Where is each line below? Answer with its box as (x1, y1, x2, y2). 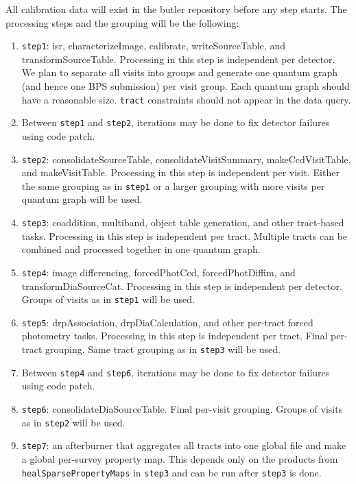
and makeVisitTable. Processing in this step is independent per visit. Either (21, 165, 340, 180)
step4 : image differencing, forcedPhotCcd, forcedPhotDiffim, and (21, 265, 296, 279)
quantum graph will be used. (21, 192, 143, 206)
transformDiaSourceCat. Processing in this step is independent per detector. (21, 278, 342, 293)
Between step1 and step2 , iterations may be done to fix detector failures (21, 115, 330, 130)
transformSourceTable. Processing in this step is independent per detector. (21, 51, 335, 66)
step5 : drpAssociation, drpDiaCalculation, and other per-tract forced (21, 315, 313, 329)
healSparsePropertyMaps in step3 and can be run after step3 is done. (21, 465, 322, 479)
